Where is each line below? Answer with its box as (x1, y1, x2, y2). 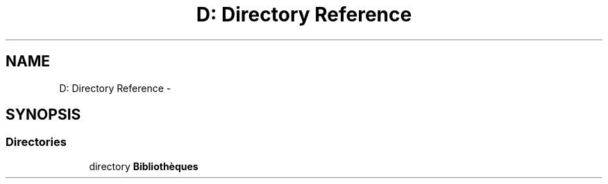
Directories (6, 135, 67, 149)
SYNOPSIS (6, 106, 81, 124)
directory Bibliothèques (89, 160, 199, 172)
